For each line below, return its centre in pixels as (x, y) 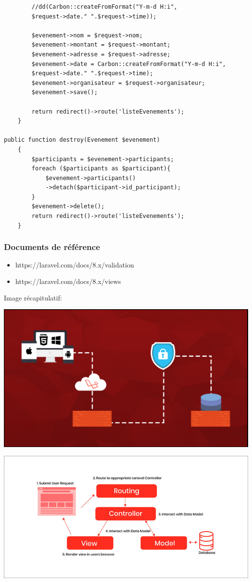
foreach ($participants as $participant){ (101, 169)
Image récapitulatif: (33, 297)
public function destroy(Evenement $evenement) (82, 140)
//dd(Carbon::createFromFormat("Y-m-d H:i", (104, 7)
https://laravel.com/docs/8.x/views (68, 281)
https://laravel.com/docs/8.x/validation (75, 265)
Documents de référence (52, 247)
